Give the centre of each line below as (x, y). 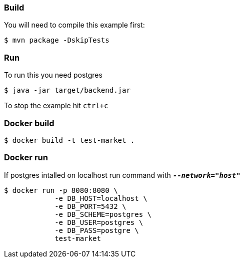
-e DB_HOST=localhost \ (101, 198)
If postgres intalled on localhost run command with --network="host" (122, 175)
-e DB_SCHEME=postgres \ (103, 214)
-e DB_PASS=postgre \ (97, 230)
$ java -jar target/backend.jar (67, 90)
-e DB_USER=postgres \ (99, 222)
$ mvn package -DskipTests (57, 40)
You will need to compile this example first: (74, 25)
